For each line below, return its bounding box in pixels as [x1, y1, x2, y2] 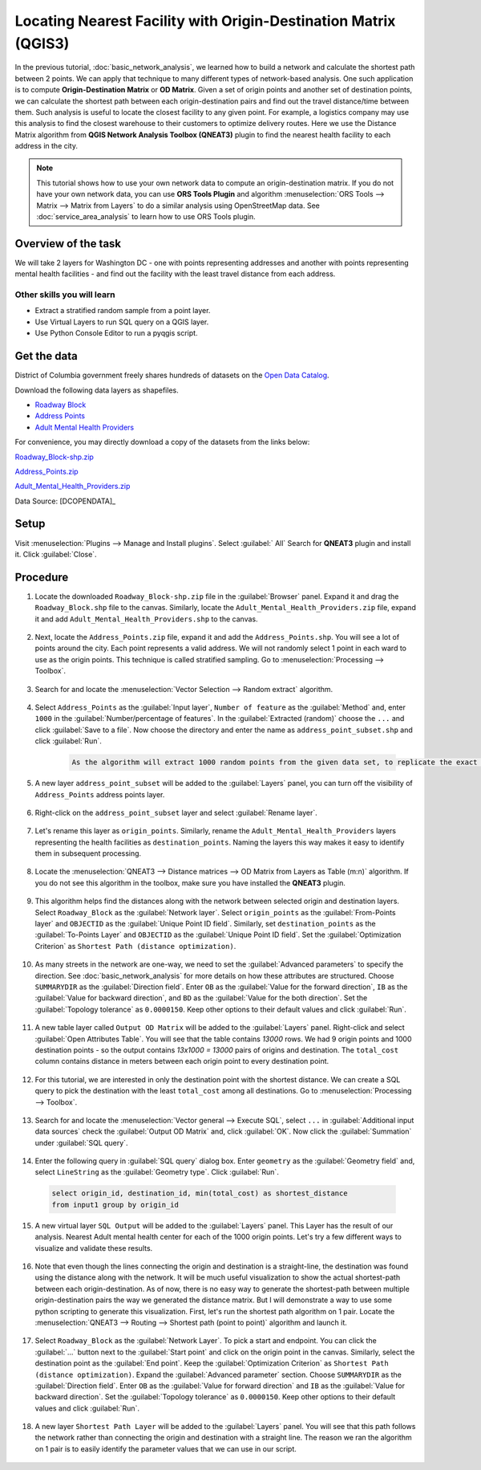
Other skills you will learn [14, 289, 115, 300]
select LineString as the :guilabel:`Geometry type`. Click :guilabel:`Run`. [34, 1167, 280, 1177]
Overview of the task [14, 237, 122, 250]
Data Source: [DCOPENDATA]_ [14, 496, 116, 506]
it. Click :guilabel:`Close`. [14, 549, 97, 559]
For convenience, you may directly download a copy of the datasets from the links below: [14, 438, 310, 447]
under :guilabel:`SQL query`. [34, 1138, 128, 1147]
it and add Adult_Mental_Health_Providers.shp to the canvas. [34, 614, 258, 624]
